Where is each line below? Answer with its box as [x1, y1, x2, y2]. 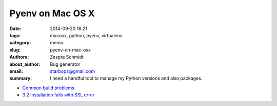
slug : [9, 46, 21, 53]
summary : [9, 75, 32, 82]
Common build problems [22, 85, 74, 91]
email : [9, 68, 23, 74]
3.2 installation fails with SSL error [22, 92, 95, 98]
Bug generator [50, 61, 81, 67]
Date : [9, 25, 22, 32]
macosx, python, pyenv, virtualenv [50, 32, 123, 38]
